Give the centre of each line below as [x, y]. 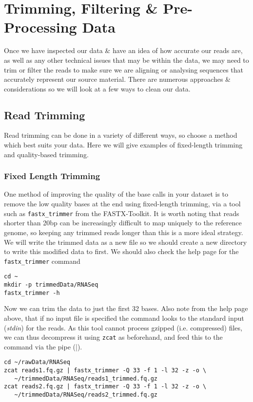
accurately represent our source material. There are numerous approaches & [117, 79]
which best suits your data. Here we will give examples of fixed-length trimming [123, 145]
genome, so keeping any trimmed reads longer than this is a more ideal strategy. [124, 232]
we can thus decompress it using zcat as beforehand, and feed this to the [113, 337]
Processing [40, 27]
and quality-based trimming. [46, 154]
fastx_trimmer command [42, 261]
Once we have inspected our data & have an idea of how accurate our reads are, [123, 50]
